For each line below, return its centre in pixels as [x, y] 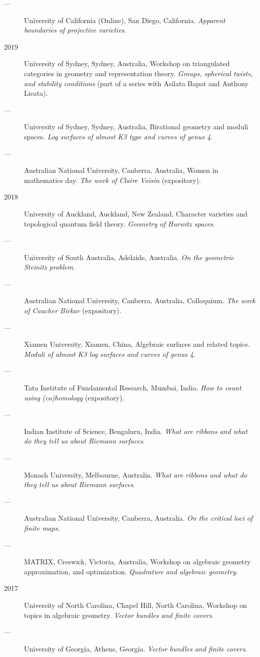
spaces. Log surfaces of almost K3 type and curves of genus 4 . [118, 136]
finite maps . [42, 527]
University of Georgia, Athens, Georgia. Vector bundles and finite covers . [136, 648]
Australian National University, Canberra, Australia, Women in [121, 170]
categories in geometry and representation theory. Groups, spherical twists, [138, 73]
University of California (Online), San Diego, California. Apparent [125, 20]
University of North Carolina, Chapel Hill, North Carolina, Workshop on [135, 605]
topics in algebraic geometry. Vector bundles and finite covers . [119, 615]
